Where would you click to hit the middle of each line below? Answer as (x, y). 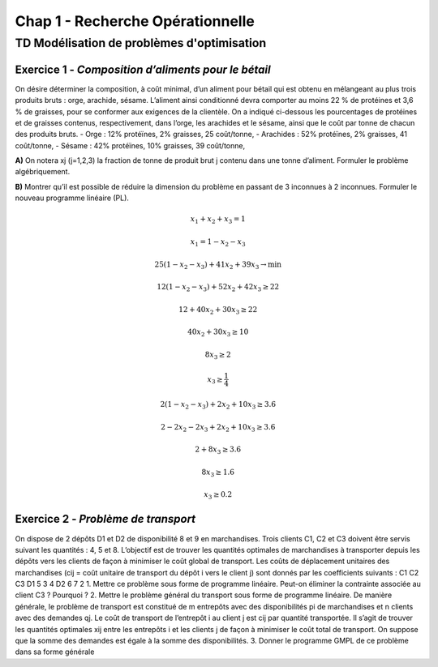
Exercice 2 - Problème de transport (105, 519)
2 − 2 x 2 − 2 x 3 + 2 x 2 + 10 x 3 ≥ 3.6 (218, 428)
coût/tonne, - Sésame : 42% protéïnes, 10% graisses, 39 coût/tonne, (130, 145)
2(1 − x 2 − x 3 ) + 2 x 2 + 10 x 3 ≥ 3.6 (218, 405)
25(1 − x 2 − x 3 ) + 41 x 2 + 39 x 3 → (210, 265)
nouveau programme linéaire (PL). (72, 198)
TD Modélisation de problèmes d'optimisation (141, 43)
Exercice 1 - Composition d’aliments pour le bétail (143, 69)
